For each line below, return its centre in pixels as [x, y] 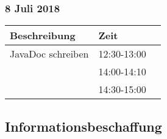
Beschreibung [43, 36]
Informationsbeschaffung [83, 126]
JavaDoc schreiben [49, 54]
